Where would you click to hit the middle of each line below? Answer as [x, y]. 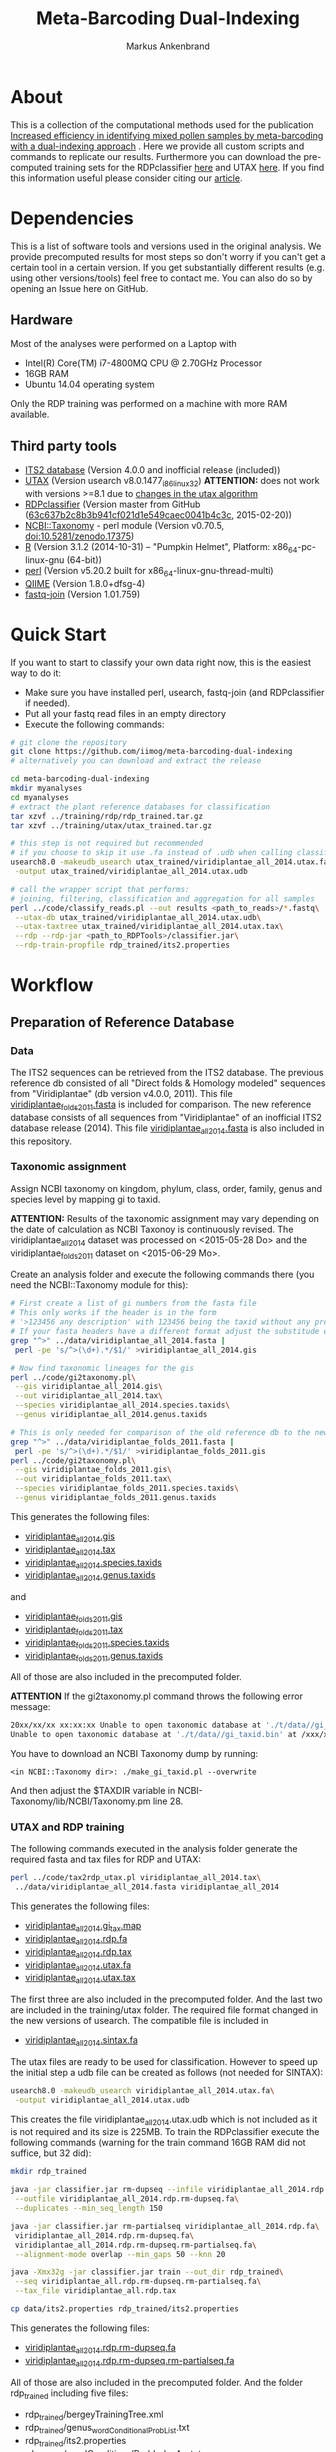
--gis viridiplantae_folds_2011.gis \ [93, 1470]
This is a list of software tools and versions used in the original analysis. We [166, 246]
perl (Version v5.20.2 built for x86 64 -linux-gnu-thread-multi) [149, 571]
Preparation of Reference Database [122, 1022]
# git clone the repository [69, 742]
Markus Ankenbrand [168, 46]
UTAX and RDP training [67, 1827]
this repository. [41, 1141]
